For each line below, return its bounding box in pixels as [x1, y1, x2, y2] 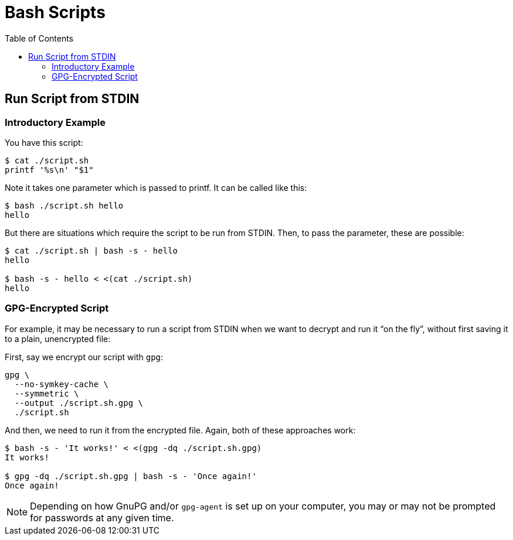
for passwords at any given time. [30, 511, 174, 524]
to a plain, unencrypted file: [5, 333, 111, 344]
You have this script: [5, 137, 83, 148]
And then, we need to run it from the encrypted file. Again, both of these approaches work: [5, 425, 356, 435]
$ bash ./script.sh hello [5, 200, 124, 210]
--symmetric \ [14, 388, 79, 398]
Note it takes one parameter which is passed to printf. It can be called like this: [5, 182, 307, 193]
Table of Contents [5, 33, 74, 43]
